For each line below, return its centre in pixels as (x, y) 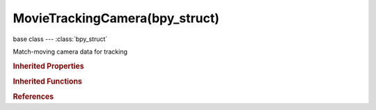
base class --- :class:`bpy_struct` (60, 39)
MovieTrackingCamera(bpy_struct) (116, 18)
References (33, 97)
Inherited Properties (49, 66)
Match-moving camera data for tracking (70, 52)
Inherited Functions (48, 81)
